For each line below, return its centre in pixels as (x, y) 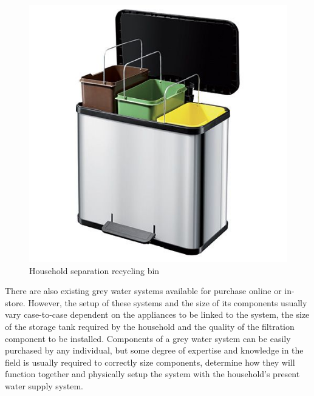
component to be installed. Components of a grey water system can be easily (148, 338)
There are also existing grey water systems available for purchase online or (143, 291)
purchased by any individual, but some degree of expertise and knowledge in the (154, 350)
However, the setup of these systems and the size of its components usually (168, 302)
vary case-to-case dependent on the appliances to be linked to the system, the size (157, 314)
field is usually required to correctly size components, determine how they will (150, 362)
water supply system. (44, 385)
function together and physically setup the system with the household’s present (152, 374)
